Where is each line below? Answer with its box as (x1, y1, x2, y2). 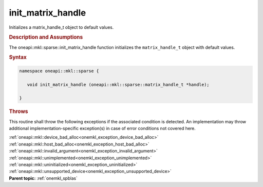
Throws (9, 108, 28, 115)
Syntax (9, 54, 27, 61)
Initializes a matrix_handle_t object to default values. (9, 24, 114, 30)
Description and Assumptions (9, 34, 83, 41)
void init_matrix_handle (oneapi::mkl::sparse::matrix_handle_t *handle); (27, 82, 209, 87)
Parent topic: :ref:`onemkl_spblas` (9, 175, 78, 181)
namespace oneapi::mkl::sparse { (19, 68, 99, 74)
